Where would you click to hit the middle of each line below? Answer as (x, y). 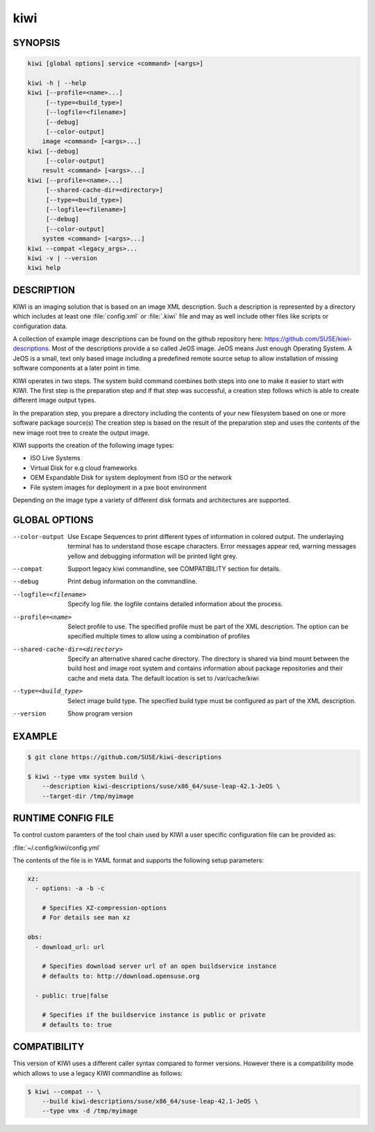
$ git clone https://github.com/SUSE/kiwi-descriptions (125, 757)
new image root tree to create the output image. (81, 432)
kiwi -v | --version (62, 258)
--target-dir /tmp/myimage (88, 796)
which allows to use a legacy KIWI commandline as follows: (98, 1073)
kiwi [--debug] (53, 151)
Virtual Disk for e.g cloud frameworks (84, 468)
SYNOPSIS (36, 43)
